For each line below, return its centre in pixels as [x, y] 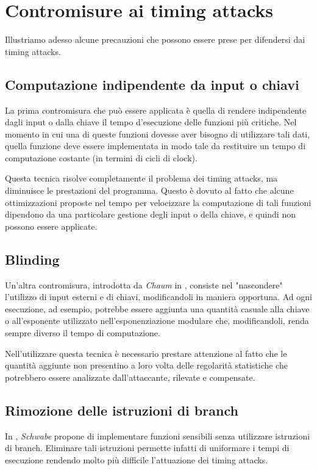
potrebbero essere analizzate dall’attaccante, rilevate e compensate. [130, 377]
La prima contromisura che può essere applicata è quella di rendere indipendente [156, 110]
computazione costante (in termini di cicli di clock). [101, 157]
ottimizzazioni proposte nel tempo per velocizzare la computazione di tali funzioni [158, 202]
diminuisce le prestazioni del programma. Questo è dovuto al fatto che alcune [149, 190]
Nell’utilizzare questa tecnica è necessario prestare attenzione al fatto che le [146, 353]
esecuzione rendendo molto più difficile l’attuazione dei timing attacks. [137, 459]
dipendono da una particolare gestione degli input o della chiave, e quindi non [150, 214]
